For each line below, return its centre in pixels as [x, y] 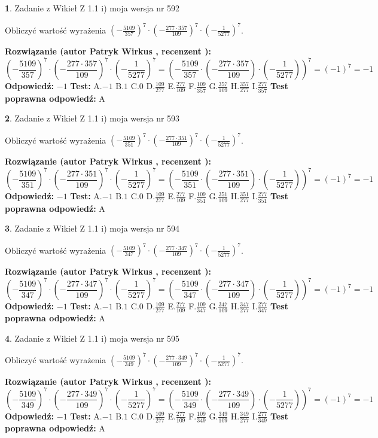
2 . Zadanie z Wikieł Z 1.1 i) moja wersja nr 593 [92, 118]
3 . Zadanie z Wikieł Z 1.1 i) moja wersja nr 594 [92, 228]
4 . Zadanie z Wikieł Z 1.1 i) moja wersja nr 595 [92, 338]
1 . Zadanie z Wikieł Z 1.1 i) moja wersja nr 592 [92, 8]
